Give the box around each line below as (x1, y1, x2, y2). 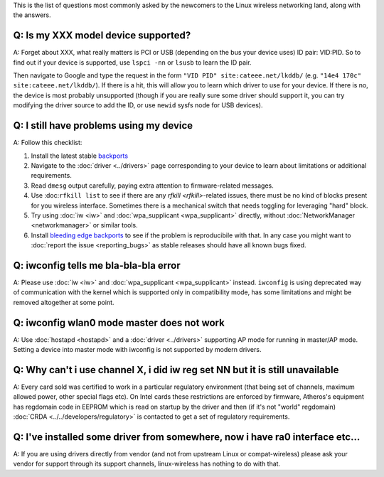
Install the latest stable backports (31, 151, 128, 160)
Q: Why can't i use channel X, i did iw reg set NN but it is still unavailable (13, 363, 339, 376)
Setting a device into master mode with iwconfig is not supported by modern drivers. (13, 345, 262, 354)
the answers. (13, 11, 51, 19)
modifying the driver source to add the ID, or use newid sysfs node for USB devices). (13, 101, 263, 109)
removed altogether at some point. (13, 298, 114, 306)
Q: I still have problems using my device (13, 119, 193, 132)
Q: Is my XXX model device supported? (13, 29, 191, 42)
